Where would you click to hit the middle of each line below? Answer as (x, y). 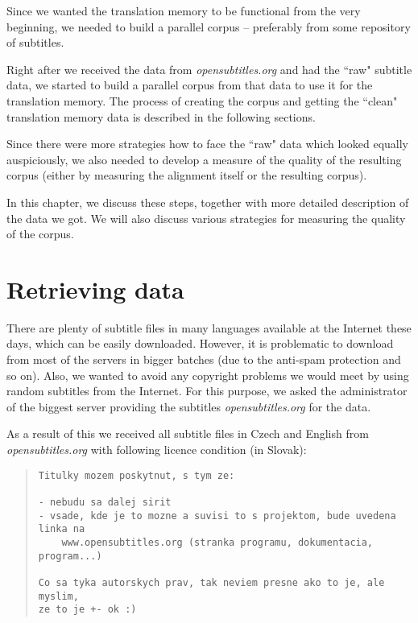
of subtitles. (35, 42)
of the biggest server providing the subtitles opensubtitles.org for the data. (189, 406)
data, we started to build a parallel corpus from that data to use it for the (190, 85)
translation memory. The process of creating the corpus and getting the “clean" (202, 100)
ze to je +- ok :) (87, 610)
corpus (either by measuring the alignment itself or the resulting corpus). (187, 175)
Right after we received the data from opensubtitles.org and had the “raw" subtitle (209, 69)
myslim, (58, 596)
